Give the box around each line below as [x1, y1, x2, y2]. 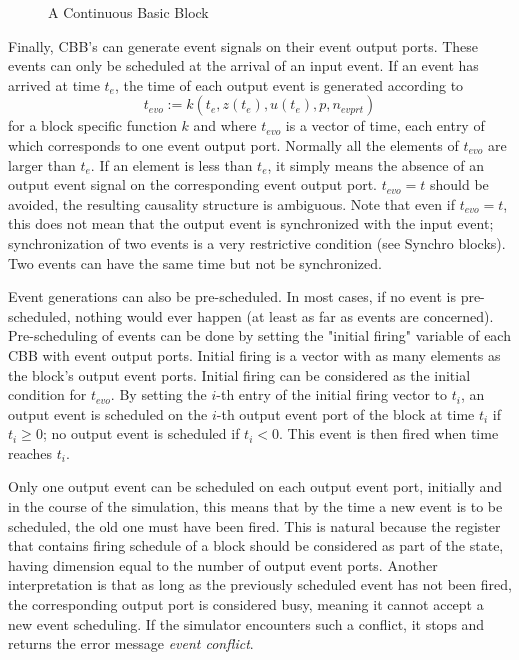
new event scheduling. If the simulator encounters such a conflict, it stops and [8, 613, 485, 634]
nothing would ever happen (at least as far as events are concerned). [75, 305, 494, 326]
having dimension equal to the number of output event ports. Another [8, 554, 438, 575]
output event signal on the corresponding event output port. [8, 174, 377, 195]
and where [193, 115, 257, 136]
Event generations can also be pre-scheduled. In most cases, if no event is [8, 286, 456, 307]
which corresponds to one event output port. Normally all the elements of [8, 134, 459, 155]
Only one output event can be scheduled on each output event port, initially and [8, 476, 503, 497]
